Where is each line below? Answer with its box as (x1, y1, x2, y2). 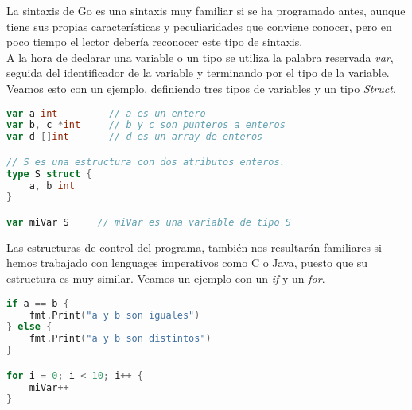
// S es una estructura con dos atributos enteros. (6, 156, 286, 168)
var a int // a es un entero (6, 107, 206, 119)
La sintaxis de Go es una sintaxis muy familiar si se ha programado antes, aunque (6, 2, 406, 18)
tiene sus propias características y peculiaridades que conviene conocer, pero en (6, 17, 392, 34)
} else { (6, 321, 52, 333)
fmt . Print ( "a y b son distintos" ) (29, 333, 212, 345)
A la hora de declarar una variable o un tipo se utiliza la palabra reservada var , (6, 48, 394, 65)
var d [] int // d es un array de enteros (6, 131, 263, 143)
